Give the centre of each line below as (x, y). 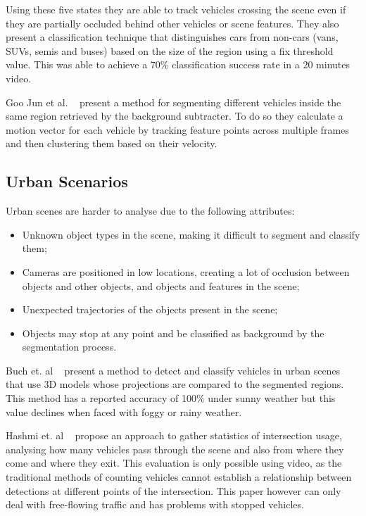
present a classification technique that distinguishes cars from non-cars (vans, (172, 37)
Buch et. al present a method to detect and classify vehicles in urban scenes (173, 370)
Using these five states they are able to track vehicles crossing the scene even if (176, 9)
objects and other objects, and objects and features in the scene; (161, 285)
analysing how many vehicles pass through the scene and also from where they (175, 449)
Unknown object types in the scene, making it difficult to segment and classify (191, 234)
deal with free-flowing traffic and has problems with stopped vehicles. (155, 504)
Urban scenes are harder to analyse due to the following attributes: (150, 211)
